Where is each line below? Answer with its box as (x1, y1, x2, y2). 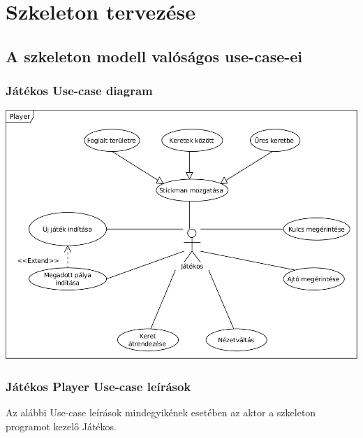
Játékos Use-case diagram (6, 82, 153, 99)
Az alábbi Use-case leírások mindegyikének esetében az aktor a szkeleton (6, 405, 316, 420)
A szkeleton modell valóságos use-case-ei (6, 45, 303, 66)
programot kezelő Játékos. (6, 418, 117, 433)
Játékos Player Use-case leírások (6, 377, 191, 395)
